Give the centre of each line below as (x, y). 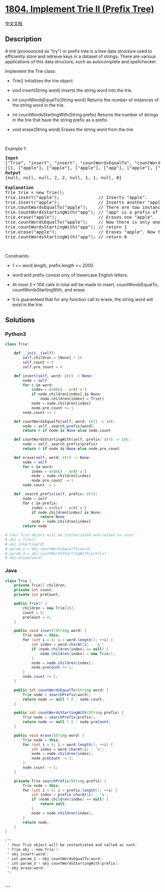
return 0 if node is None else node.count (67, 431)
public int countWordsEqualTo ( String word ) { (61, 690)
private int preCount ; (37, 595)
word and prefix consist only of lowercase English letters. (70, 275)
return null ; (54, 804)
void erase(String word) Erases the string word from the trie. (73, 129)
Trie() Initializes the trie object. (43, 80)
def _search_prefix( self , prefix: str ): (56, 494)
